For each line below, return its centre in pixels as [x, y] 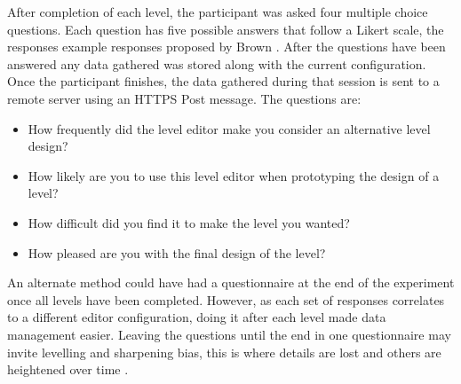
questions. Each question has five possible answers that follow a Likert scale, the [226, 29]
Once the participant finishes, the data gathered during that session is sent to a [223, 81]
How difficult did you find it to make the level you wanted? [189, 222]
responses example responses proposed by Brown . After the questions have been [227, 47]
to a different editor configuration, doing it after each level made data [197, 317]
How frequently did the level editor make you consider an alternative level [229, 128]
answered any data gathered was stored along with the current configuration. [217, 63]
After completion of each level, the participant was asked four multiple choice [218, 12]
